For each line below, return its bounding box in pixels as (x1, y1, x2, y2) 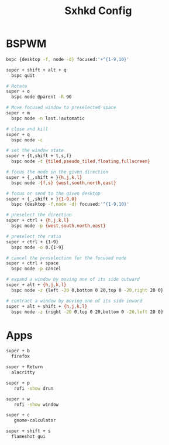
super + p (6, 380, 30, 386)
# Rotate (6, 83, 27, 89)
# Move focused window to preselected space (6, 104, 116, 111)
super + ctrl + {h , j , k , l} (6, 218, 69, 223)
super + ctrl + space (6, 260, 59, 266)
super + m (6, 110, 30, 116)
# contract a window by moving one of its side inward (6, 298, 143, 304)
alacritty (11, 369, 35, 375)
